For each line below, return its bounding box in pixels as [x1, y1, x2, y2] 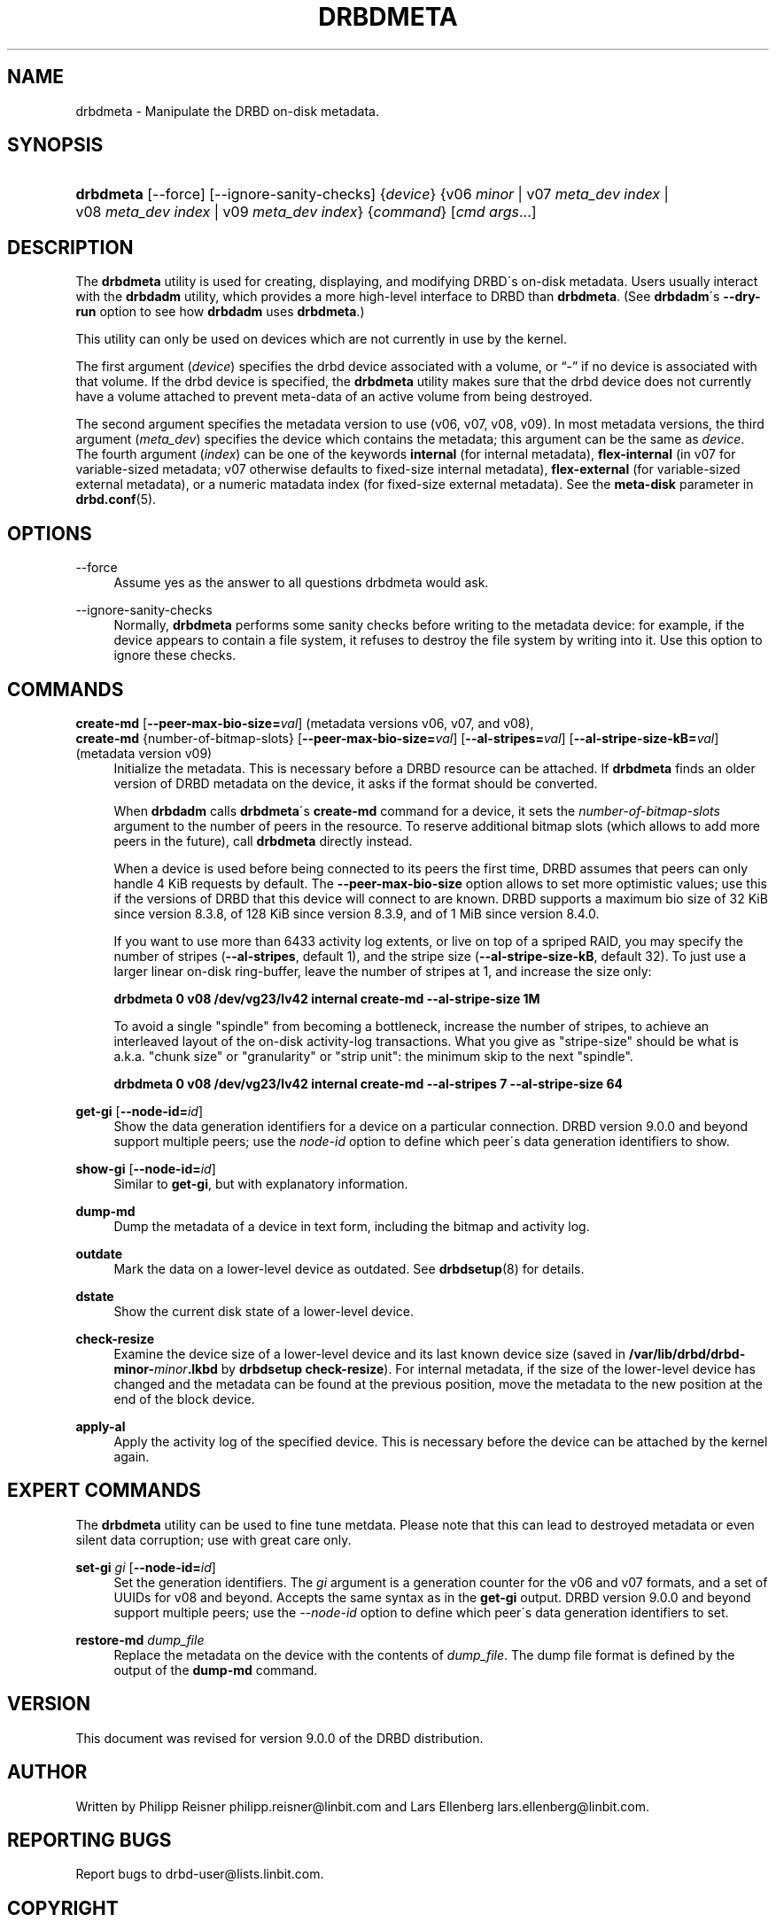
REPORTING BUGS [7, 1828, 172, 1851]
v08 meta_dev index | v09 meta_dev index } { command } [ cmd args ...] [75, 203, 537, 221]
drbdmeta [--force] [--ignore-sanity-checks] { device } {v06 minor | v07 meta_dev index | [75, 185, 669, 204]
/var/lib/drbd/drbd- [629, 1345, 746, 1361]
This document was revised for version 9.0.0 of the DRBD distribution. [75, 1730, 484, 1746]
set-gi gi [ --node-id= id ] [75, 1559, 216, 1575]
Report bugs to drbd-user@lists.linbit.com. [75, 1866, 324, 1882]
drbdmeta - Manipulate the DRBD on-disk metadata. [75, 103, 379, 119]
